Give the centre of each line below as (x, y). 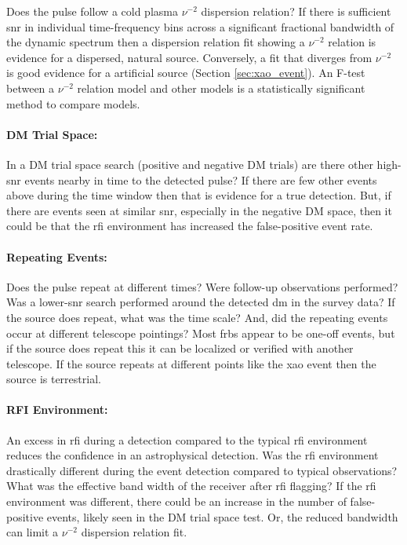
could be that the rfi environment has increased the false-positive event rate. (190, 226)
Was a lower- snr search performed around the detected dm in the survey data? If (201, 302)
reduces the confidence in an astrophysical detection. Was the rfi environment (193, 455)
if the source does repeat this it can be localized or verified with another (180, 348)
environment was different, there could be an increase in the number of (176, 501)
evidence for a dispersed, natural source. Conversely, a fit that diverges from (189, 57)
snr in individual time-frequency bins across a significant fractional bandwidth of (200, 26)
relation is (352, 42)
